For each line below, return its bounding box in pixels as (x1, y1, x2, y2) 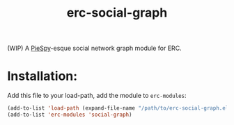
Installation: (7, 68, 78, 84)
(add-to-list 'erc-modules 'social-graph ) (7, 111, 132, 118)
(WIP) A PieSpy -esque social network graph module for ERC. (7, 44, 182, 53)
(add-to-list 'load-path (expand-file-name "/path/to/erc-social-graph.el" (7, 105, 232, 112)
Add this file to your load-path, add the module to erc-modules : (7, 92, 187, 100)
